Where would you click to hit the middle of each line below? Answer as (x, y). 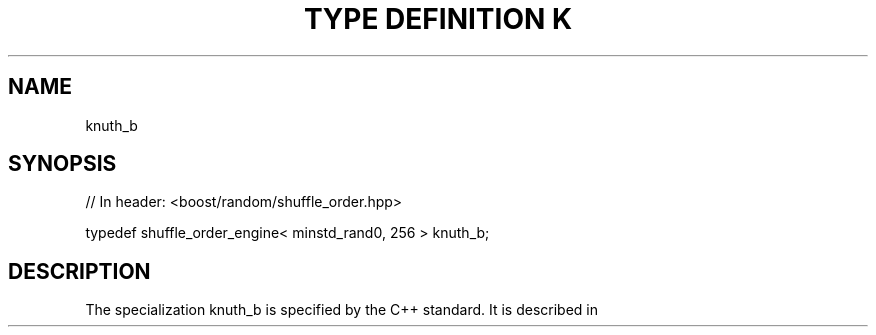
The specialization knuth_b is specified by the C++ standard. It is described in (342, 310)
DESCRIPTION (79, 271)
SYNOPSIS (62, 164)
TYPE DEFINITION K (438, 19)
